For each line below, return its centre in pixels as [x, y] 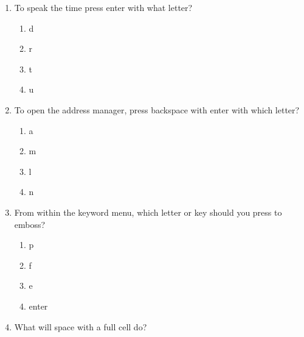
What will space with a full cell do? [81, 326]
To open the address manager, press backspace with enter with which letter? [157, 109]
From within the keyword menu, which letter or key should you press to [148, 212]
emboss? [30, 224]
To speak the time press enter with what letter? [103, 7]
